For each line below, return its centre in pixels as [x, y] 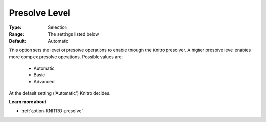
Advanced [44, 82]
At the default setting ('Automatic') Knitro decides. [60, 93]
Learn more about [28, 102]
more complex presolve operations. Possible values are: [66, 57]
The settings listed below [73, 34]
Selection [58, 27]
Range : [17, 34]
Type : [15, 27]
